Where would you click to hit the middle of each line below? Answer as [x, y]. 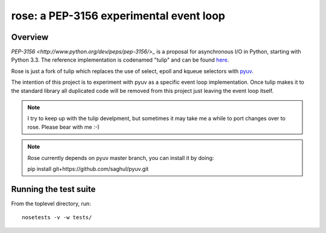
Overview [30, 37]
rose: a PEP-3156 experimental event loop [118, 16]
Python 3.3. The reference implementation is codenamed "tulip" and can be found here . [120, 60]
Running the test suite [53, 189]
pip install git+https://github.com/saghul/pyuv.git [88, 168]
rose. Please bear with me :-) [63, 127]
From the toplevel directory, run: [51, 203]
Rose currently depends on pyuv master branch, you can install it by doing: [121, 158]
